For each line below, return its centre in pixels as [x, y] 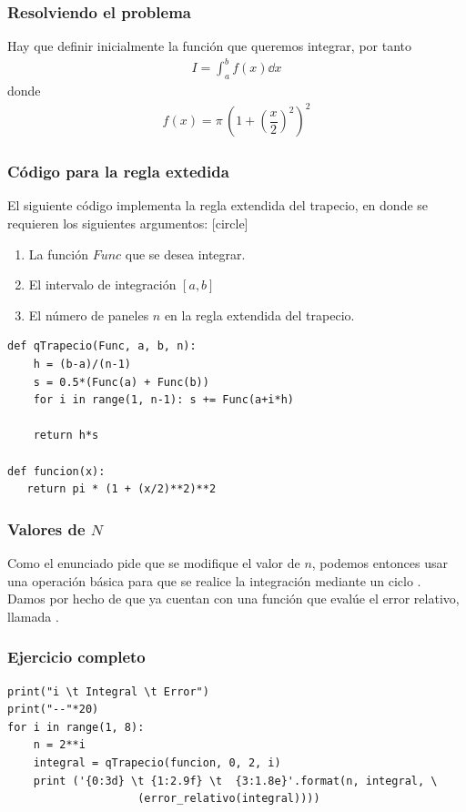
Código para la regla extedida [118, 172]
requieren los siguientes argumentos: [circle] [128, 223]
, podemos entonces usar [380, 563]
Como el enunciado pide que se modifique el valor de [154, 563]
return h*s [66, 436]
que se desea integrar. [185, 254]
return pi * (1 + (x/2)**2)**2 [122, 489]
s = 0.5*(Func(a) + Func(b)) [121, 382]
